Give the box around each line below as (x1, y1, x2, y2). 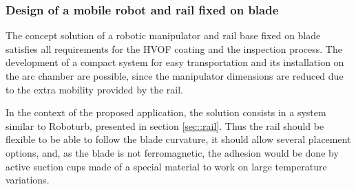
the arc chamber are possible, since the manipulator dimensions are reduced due (6, 69, 344, 82)
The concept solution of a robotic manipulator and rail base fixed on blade (6, 28, 321, 43)
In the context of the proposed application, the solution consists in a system (6, 105, 326, 120)
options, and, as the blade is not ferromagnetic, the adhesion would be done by (6, 145, 339, 159)
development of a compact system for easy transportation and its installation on (6, 55, 344, 69)
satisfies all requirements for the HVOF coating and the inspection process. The (6, 41, 342, 56)
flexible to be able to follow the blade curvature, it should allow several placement (6, 132, 351, 146)
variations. (6, 173, 50, 187)
